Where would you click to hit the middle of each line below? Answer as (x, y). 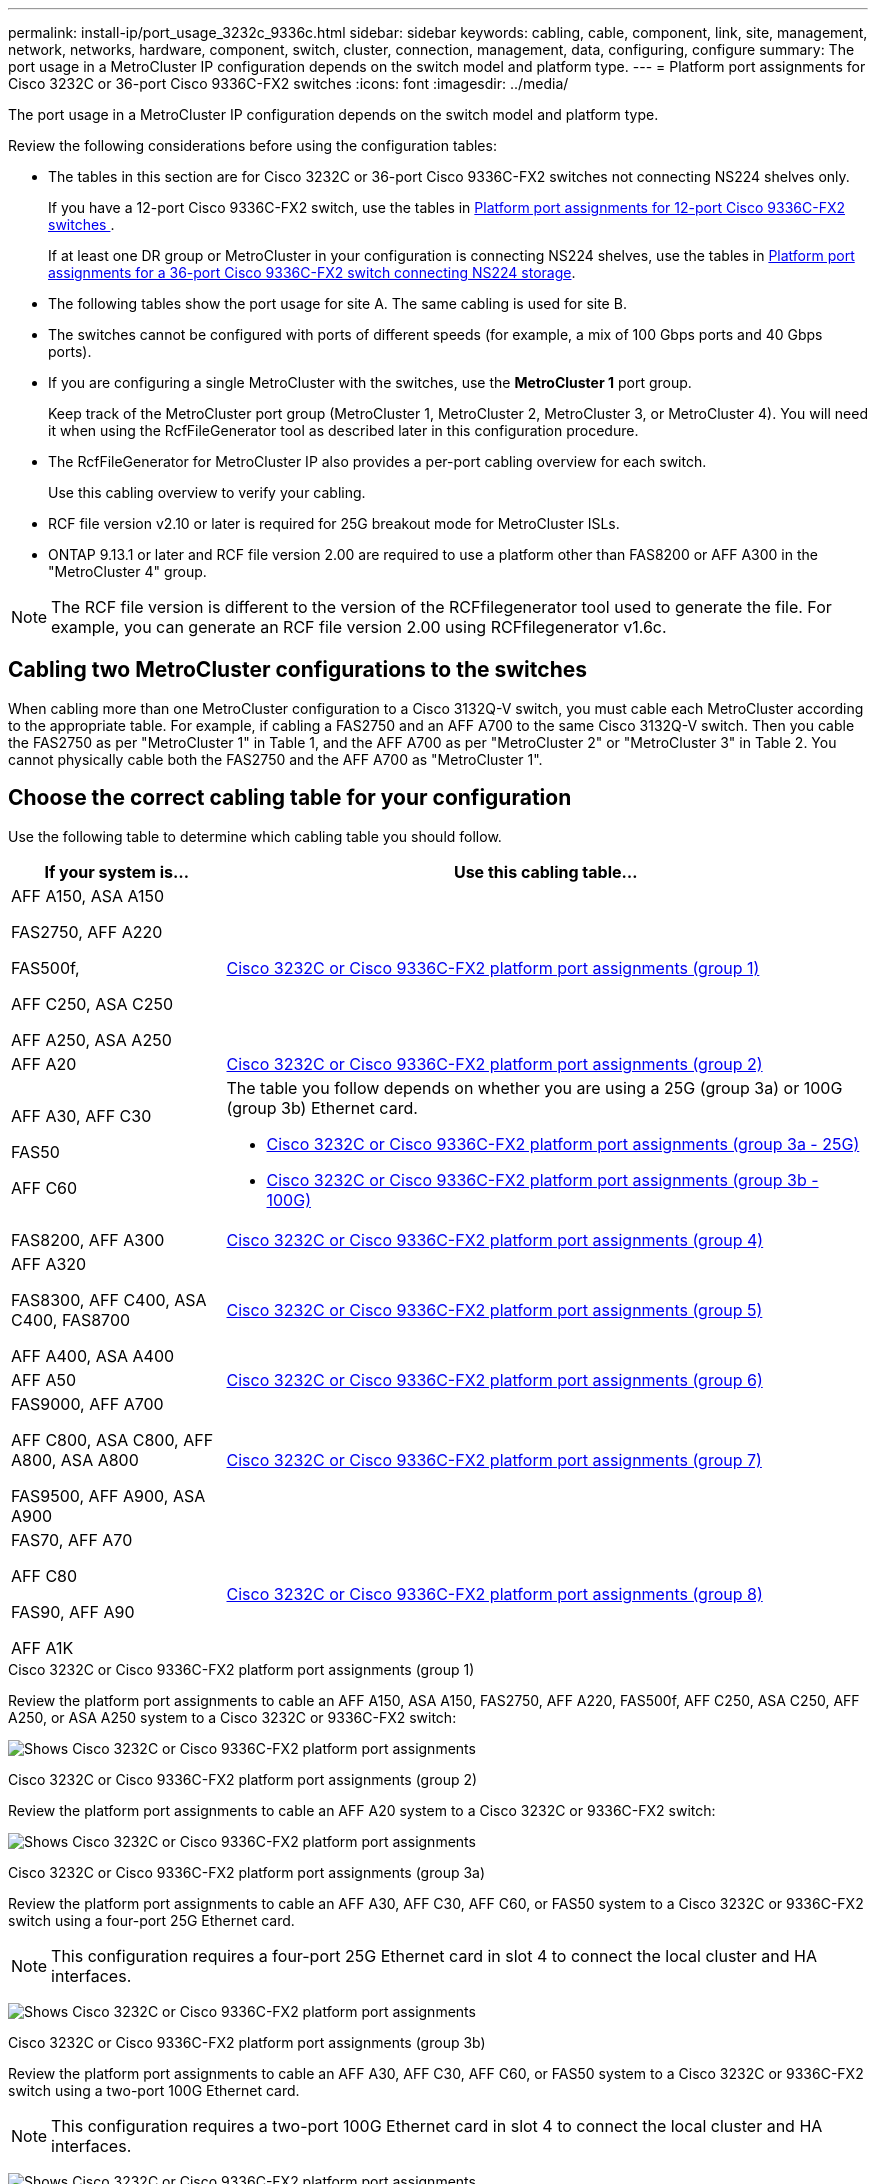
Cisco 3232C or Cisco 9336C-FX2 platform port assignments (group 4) (495, 1239)
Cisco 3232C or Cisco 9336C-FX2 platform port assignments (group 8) (494, 1593)
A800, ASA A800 (75, 1459)
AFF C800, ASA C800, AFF (112, 1439)
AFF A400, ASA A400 (93, 1355)
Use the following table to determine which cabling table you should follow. (255, 836)
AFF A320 (49, 1263)
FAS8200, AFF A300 (88, 1239)
